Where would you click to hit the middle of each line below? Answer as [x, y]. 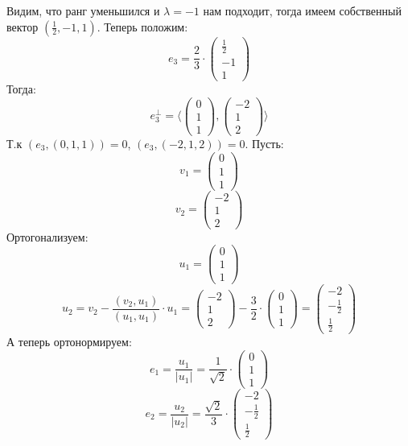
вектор [23, 26]
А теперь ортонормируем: [69, 342]
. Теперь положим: [142, 26]
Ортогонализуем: [47, 236]
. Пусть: [264, 143]
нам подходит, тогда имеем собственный [302, 10]
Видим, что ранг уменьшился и [83, 10]
